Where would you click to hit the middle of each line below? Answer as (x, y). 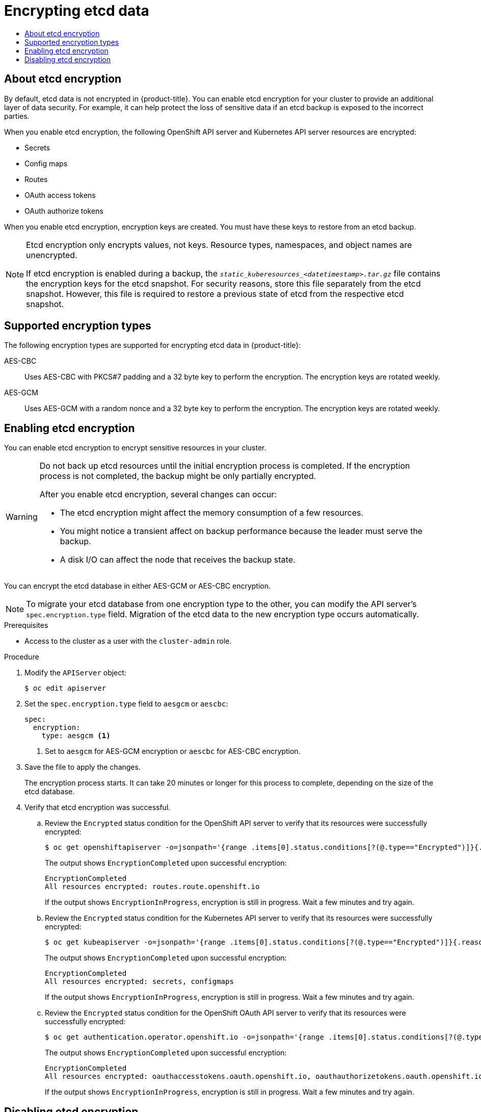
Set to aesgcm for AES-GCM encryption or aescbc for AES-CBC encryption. (173, 751)
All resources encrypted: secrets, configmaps (139, 982)
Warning (22, 517)
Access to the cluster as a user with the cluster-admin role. (128, 641)
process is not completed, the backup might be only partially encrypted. (178, 476)
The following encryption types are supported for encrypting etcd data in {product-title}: (153, 345)
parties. (17, 116)
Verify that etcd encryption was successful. (98, 807)
